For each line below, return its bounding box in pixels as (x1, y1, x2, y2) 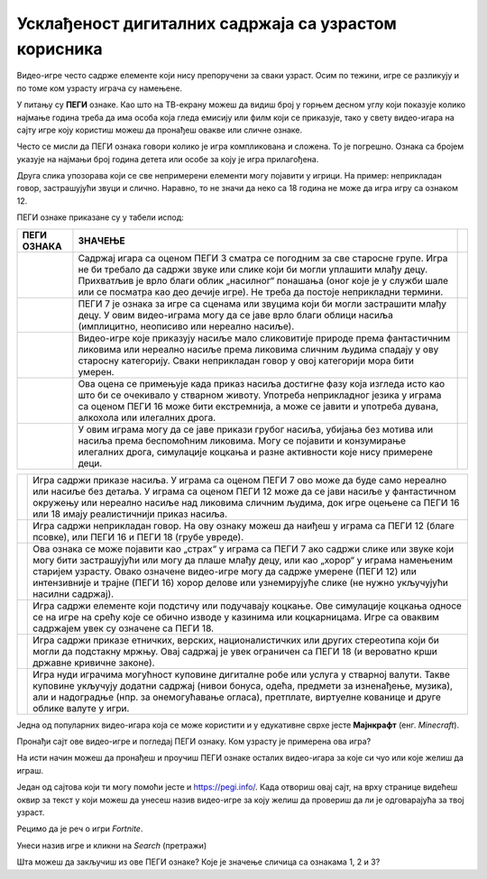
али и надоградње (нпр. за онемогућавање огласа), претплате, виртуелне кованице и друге (32, 691, 442, 703)
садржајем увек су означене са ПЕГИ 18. (32, 622, 215, 635)
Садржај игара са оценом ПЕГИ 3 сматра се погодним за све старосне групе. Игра (78, 252, 448, 264)
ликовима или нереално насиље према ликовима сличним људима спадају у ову (78, 343, 439, 355)
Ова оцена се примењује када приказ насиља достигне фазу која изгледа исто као (78, 377, 446, 389)
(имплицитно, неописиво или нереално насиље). (78, 320, 295, 333)
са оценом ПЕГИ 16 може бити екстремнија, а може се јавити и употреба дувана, (78, 399, 439, 412)
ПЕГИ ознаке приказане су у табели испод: (16, 212, 184, 223)
